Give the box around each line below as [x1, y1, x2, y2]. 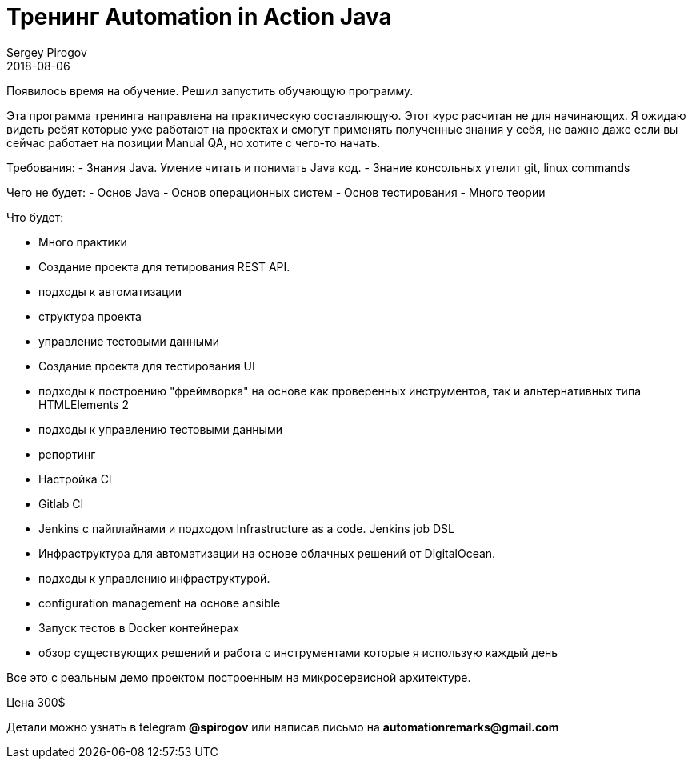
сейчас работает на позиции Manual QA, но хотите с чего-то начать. [6, 135, 381, 150]
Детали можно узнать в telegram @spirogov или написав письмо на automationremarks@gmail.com [6, 719, 559, 734]
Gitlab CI [38, 496, 84, 511]
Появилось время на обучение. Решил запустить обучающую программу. [6, 83, 414, 98]
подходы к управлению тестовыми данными [38, 422, 282, 436]
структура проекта [38, 309, 142, 323]
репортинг [38, 447, 96, 461]
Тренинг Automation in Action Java [6, 3, 392, 30]
